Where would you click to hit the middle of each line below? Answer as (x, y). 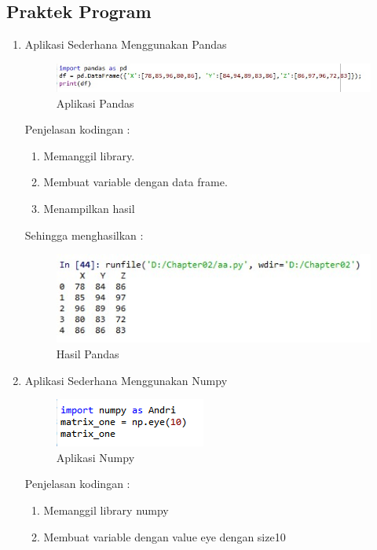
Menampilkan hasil (89, 209)
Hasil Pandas (88, 354)
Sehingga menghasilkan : (84, 235)
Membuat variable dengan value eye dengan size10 (165, 536)
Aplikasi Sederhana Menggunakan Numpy (126, 380)
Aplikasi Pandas (95, 103)
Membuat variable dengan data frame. (135, 182)
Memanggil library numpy (106, 510)
